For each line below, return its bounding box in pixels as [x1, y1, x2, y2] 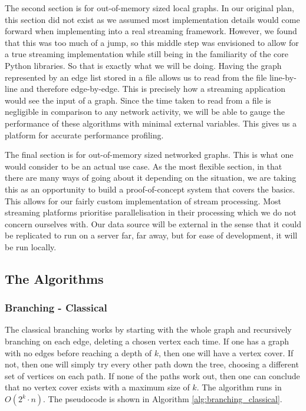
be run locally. [5, 240, 57, 253]
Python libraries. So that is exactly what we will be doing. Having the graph [5, 59, 282, 71]
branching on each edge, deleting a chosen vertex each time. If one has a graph [5, 335, 289, 347]
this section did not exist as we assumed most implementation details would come [5, 13, 300, 25]
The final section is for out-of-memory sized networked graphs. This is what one [5, 148, 294, 161]
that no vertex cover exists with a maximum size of [5, 381, 190, 393]
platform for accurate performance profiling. [5, 128, 164, 141]
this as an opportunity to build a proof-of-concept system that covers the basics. [5, 183, 295, 195]
